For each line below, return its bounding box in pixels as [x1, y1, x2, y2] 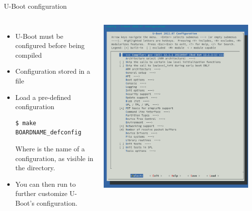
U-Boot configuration [4, 1, 67, 11]
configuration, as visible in [15, 153, 94, 163]
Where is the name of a [15, 143, 85, 153]
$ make [15, 119, 36, 127]
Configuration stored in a [15, 66, 90, 76]
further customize [15, 188, 67, 198]
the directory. [15, 162, 55, 173]
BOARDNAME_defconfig [15, 129, 81, 136]
